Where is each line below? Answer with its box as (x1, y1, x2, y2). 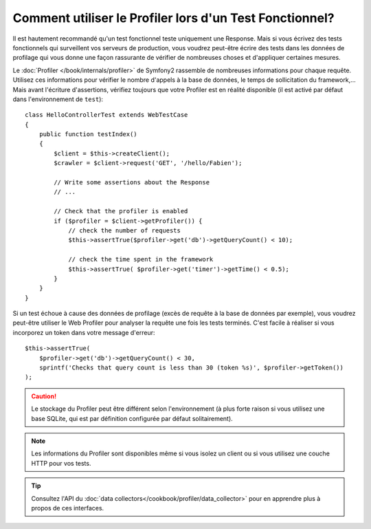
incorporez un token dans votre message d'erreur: (12, 328, 155, 336)
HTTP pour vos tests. (31, 459, 91, 467)
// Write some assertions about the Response (54, 179, 210, 186)
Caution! (31, 392, 57, 400)
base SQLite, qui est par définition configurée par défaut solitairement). (31, 414, 233, 422)
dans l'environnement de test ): (12, 95, 103, 103)
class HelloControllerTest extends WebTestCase (25, 111, 188, 119)
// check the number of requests (68, 226, 181, 234)
